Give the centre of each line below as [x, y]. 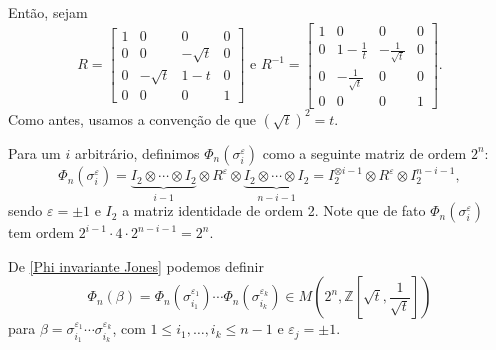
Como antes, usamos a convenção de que [132, 118]
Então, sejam [48, 12]
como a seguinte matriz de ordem [364, 152]
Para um [34, 152]
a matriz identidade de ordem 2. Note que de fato [274, 210]
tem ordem [41, 232]
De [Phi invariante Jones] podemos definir [136, 265]
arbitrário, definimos [137, 152]
